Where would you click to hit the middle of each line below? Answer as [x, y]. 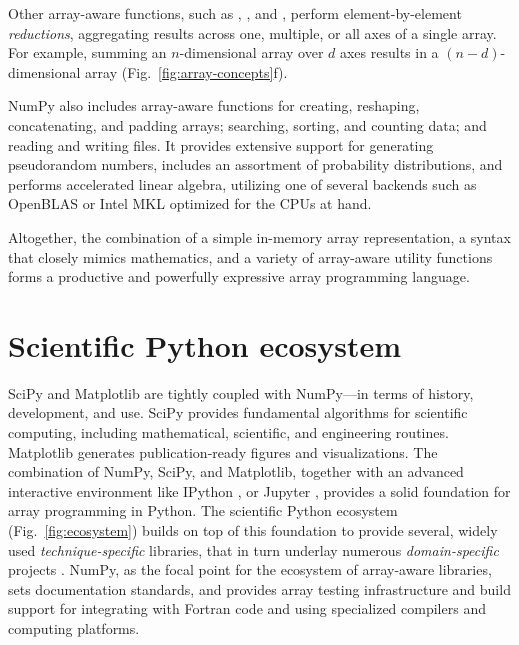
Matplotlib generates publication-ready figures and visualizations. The [223, 451]
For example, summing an [87, 52]
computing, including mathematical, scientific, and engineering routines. [228, 432]
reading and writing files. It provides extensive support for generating [221, 144]
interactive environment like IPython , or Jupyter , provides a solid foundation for [259, 490]
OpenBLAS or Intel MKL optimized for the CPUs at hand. [190, 203]
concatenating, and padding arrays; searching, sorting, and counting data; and [247, 124]
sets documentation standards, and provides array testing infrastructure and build [259, 588]
